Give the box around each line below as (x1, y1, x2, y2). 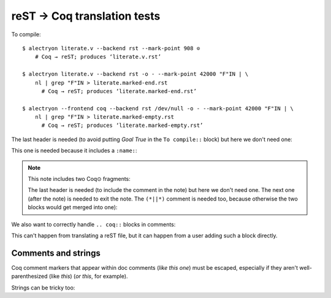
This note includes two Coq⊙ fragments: (28, 175, 131, 183)
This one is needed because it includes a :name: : (11, 147, 137, 155)
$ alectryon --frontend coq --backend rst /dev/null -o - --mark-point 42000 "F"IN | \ (22, 105, 294, 112)
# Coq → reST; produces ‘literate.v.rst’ (34, 53, 162, 61)
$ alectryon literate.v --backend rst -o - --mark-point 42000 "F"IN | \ (22, 71, 249, 78)
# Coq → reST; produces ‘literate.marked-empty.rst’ (41, 122, 204, 129)
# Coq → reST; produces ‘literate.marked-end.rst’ (41, 88, 197, 94)
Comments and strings (11, 248, 101, 258)
